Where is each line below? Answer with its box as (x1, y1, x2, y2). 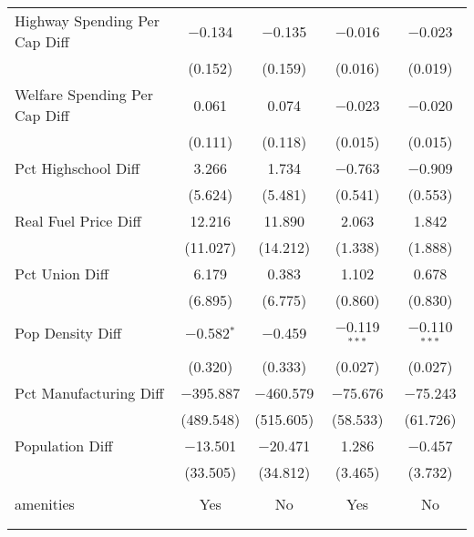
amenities (15, 492, 75, 514)
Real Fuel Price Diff (15, 210, 141, 231)
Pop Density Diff (15, 322, 122, 344)
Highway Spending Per (15, 10, 160, 31)
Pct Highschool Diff (15, 157, 139, 178)
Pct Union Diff (15, 263, 109, 284)
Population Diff (15, 434, 113, 456)
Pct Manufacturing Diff (15, 381, 164, 403)
